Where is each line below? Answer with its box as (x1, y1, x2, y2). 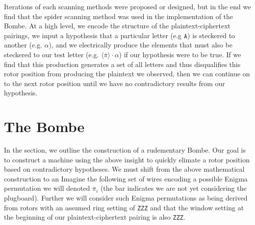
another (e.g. (4, 40, 42, 50)
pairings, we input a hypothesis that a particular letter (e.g (4, 30, 182, 40)
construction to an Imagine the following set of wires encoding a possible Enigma (4, 173, 248, 183)
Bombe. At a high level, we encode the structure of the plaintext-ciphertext (4, 21, 230, 31)
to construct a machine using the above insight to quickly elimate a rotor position (4, 154, 250, 164)
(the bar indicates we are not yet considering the (100, 183, 247, 193)
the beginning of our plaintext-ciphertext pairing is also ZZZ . (4, 212, 185, 222)
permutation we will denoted (4, 183, 90, 193)
